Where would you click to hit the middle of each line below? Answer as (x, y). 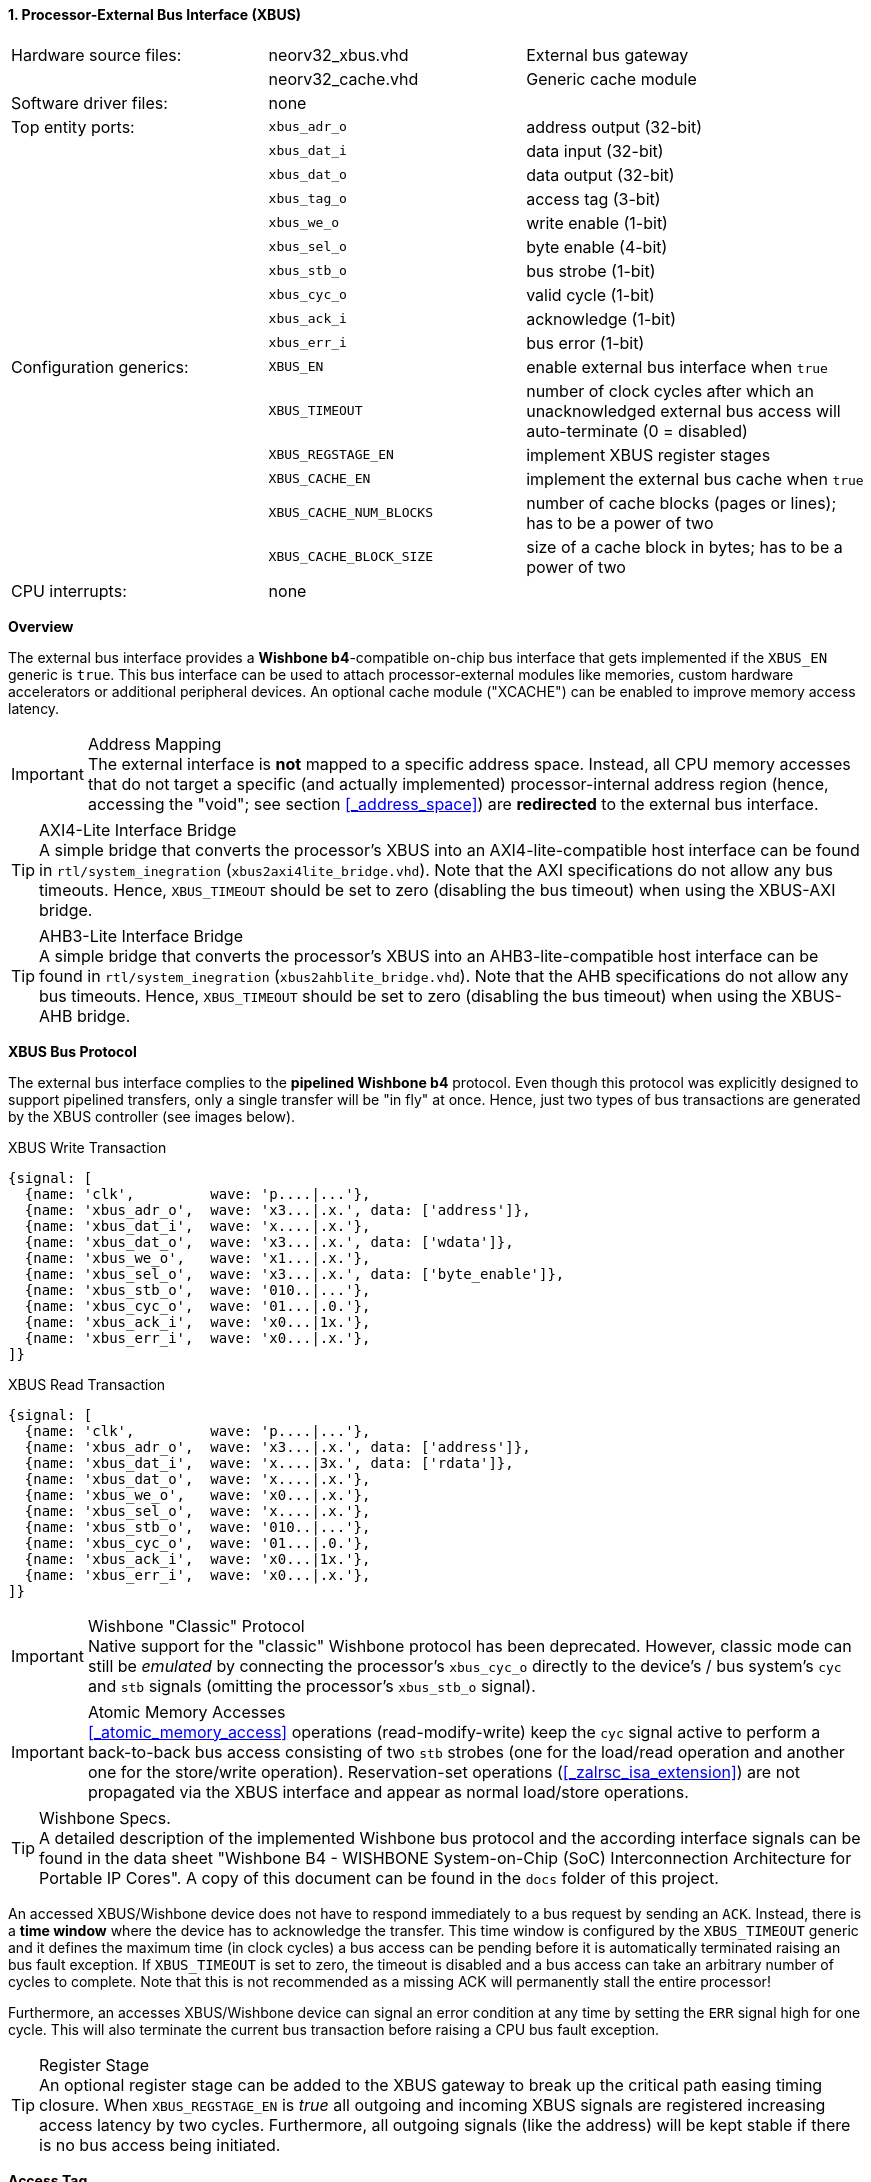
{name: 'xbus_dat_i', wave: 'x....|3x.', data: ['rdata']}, (269, 1462)
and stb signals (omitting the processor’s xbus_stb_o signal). (311, 1685)
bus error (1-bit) (585, 342)
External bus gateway (607, 54)
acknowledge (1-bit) (601, 318)
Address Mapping (154, 743)
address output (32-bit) (614, 126)
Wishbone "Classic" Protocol (196, 1625)
